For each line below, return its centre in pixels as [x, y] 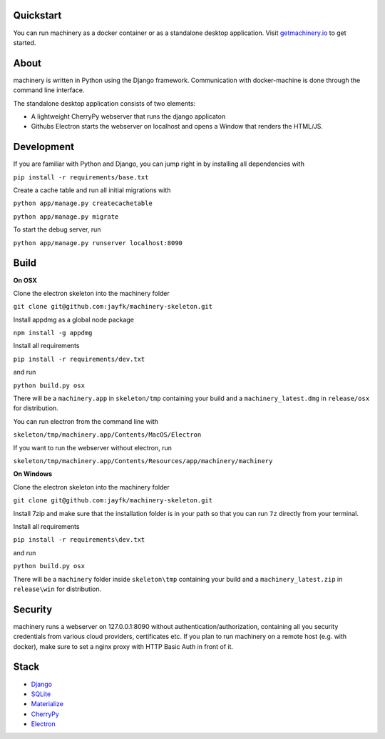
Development [44, 147]
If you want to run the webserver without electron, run [93, 447]
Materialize [47, 704]
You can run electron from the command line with [86, 421]
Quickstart [37, 15]
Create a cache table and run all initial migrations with [92, 190]
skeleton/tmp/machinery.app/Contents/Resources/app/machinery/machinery [143, 461]
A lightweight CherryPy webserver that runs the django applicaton [128, 116]
